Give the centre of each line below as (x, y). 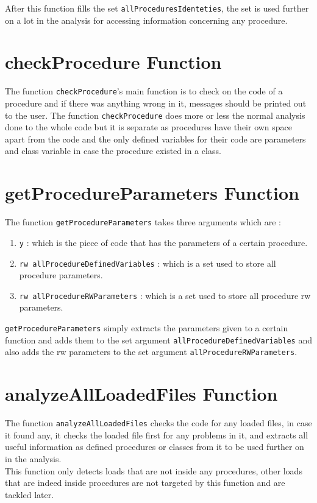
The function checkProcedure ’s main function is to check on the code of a (144, 91)
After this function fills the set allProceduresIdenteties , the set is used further (157, 8)
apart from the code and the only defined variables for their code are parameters (155, 139)
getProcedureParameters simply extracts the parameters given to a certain (147, 328)
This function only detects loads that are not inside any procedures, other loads (154, 470)
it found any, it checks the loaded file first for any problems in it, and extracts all (157, 434)
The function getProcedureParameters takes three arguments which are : (143, 222)
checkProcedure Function (113, 62)
